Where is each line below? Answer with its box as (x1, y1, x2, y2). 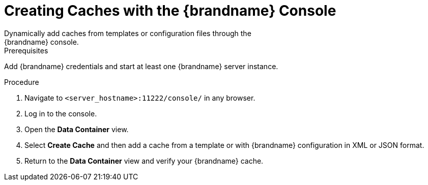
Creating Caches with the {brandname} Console (4, 2, 336, 19)
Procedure (4, 77, 39, 86)
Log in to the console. (24, 109, 97, 118)
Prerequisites (4, 46, 48, 55)
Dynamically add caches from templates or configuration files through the (4, 28, 251, 38)
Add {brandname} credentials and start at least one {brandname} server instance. (4, 61, 278, 71)
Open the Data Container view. (24, 125, 129, 134)
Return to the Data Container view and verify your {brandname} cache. (24, 156, 264, 165)
